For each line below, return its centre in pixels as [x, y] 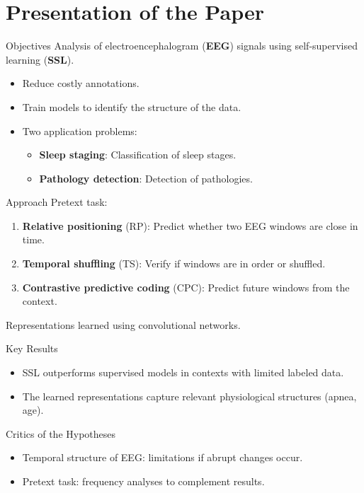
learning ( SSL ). [40, 59]
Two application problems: [80, 130]
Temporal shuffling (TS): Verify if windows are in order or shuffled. [174, 263]
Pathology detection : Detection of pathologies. [146, 178]
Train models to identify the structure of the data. [132, 106]
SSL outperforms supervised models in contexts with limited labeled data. [183, 372]
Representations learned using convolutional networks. [123, 324]
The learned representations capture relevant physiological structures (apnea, [189, 396]
